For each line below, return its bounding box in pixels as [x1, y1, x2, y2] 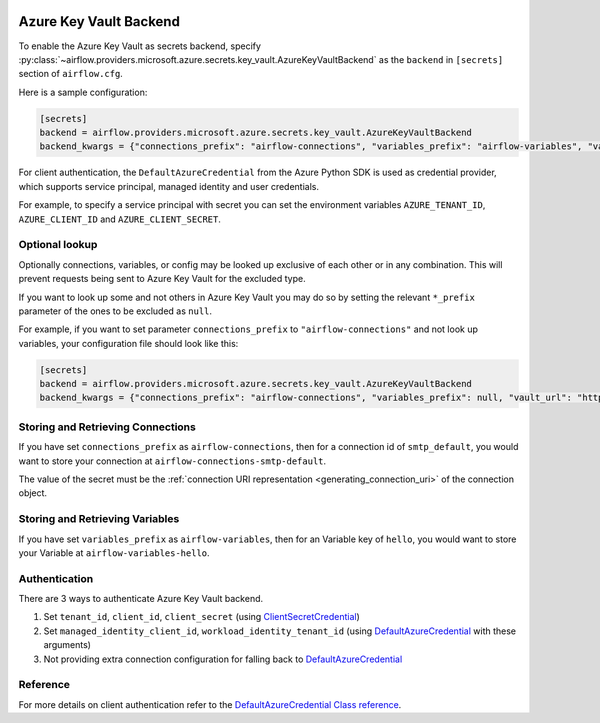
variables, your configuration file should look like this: [18, 337, 239, 349]
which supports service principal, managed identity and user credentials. [18, 180, 320, 192]
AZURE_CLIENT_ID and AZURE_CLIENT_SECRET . [18, 213, 222, 225]
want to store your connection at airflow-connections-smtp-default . [18, 455, 327, 467]
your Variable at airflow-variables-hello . [18, 546, 210, 559]
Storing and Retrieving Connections [18, 420, 197, 434]
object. [18, 487, 48, 499]
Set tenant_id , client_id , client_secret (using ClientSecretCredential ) [43, 611, 360, 623]
